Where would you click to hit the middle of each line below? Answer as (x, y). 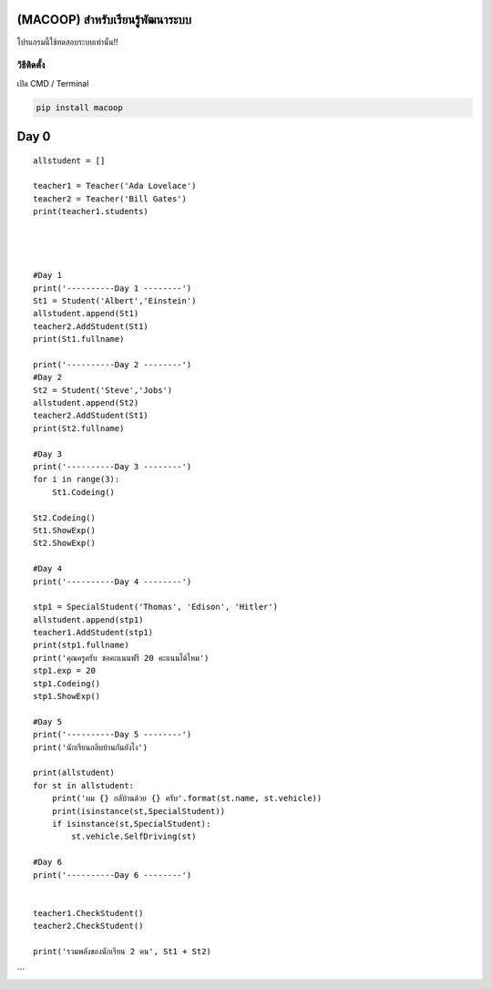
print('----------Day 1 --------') (113, 288)
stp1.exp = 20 (64, 671)
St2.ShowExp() (64, 543)
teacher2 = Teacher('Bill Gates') (110, 199)
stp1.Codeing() (67, 683)
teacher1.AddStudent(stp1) (93, 633)
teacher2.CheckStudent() (88, 926)
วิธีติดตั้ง (31, 66)
